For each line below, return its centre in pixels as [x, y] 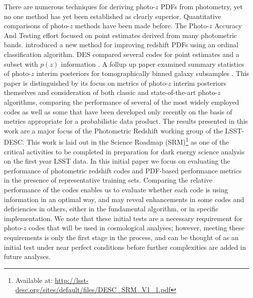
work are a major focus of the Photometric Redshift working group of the [113, 130]
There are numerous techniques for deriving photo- [80, 6]
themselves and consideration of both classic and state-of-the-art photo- [111, 92]
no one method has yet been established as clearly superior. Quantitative [113, 16]
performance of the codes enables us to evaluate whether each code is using [116, 189]
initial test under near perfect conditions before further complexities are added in [125, 247]
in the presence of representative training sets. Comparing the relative [108, 180]
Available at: [34, 280]
